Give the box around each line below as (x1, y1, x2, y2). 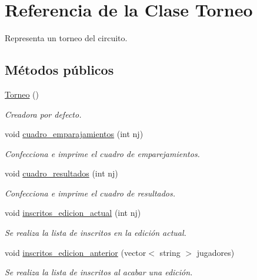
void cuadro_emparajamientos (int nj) (5, 128, 143, 140)
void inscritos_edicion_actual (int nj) (5, 206, 141, 219)
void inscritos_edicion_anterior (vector (5, 246, 146, 258)
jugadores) (196, 246, 235, 258)
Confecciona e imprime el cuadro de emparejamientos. (5, 147, 200, 159)
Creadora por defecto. (5, 108, 82, 120)
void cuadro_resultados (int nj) (5, 167, 118, 179)
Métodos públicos (5, 61, 114, 79)
